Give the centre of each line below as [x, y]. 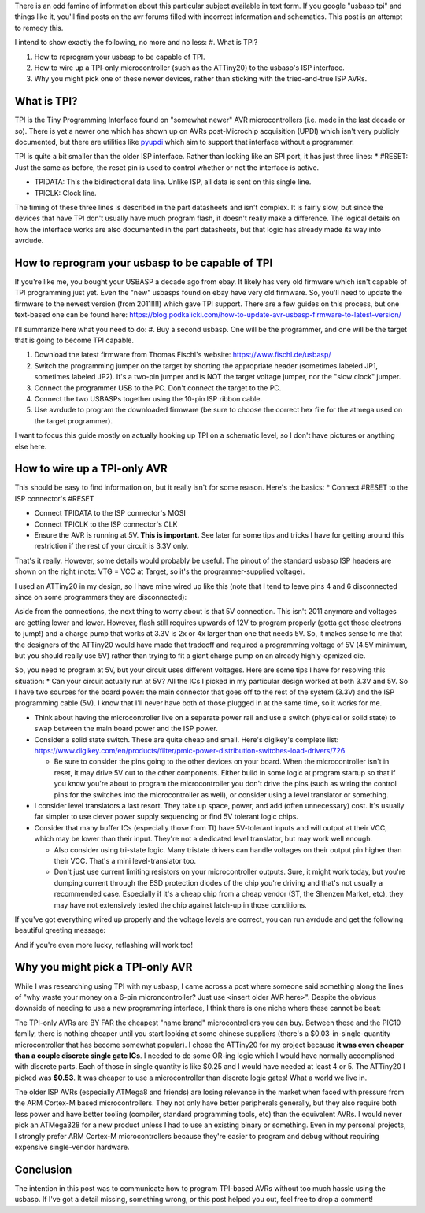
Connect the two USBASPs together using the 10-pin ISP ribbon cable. [148, 398]
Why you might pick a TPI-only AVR [103, 967]
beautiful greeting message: [60, 930]
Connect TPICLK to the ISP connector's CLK [106, 524]
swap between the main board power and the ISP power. [126, 729]
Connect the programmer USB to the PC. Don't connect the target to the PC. [158, 388]
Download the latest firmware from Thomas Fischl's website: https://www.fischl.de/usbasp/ [183, 355]
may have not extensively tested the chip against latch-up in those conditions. [180, 904]
